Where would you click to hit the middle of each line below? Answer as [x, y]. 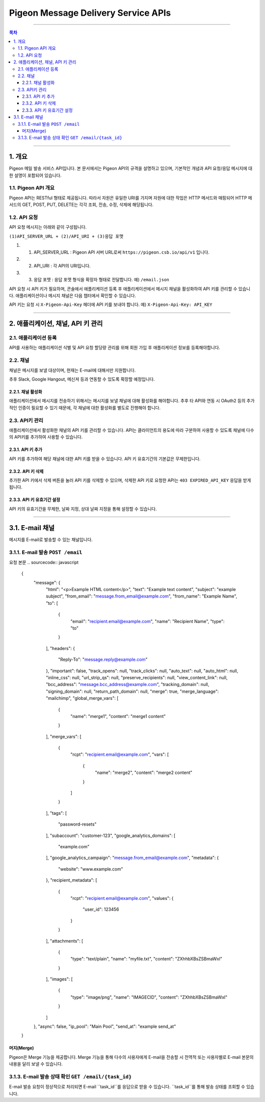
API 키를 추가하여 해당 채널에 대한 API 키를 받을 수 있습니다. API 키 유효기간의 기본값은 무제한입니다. [105, 459]
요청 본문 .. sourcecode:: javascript [44, 562]
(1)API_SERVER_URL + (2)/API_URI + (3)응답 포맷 [66, 236]
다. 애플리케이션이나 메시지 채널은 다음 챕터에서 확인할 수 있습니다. [73, 296]
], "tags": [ [56, 813]
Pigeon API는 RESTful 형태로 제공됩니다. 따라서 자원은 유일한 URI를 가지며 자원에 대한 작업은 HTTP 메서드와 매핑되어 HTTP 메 [131, 198]
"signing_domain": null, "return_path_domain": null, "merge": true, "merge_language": [132, 691]
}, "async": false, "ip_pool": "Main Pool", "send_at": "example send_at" [105, 1027]
